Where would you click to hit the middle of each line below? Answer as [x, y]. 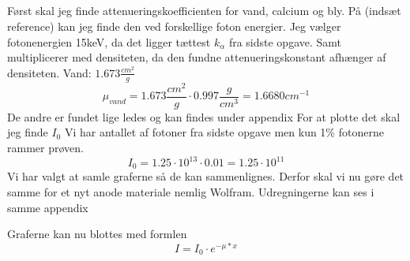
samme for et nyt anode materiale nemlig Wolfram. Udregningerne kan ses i [191, 192]
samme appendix [48, 207]
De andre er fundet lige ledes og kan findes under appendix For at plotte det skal [204, 116]
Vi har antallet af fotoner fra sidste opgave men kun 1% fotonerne [224, 132]
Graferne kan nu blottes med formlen [97, 234]
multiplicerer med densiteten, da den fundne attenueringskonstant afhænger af [197, 57]
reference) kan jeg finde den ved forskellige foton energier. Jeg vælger [174, 26]
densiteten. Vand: [49, 72]
